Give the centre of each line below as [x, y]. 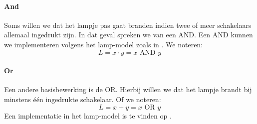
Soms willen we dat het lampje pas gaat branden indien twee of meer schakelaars [128, 25]
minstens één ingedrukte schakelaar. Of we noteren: [83, 99]
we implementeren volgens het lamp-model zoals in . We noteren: [104, 44]
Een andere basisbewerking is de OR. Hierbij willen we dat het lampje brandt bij [128, 89]
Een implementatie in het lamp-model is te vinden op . [88, 115]
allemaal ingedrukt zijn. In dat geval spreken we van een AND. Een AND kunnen [128, 35]
